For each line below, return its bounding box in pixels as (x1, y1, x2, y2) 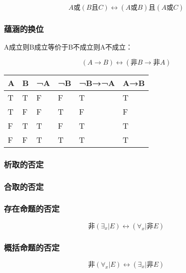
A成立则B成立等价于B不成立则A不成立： (4, 42, 133, 52)
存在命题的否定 (4, 203, 60, 215)
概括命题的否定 (4, 241, 60, 253)
